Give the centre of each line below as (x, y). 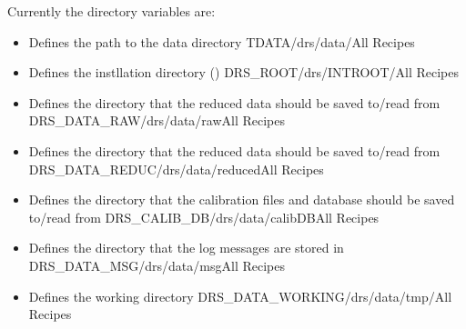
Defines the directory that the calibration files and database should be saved (242, 199)
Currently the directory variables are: (111, 11)
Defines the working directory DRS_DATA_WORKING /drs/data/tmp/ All (240, 296)
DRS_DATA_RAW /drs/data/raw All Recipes (157, 120)
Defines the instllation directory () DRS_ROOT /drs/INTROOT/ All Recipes (243, 72)
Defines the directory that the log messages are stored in (186, 248)
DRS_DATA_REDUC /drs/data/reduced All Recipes (176, 169)
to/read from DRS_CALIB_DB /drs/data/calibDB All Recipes (204, 217)
